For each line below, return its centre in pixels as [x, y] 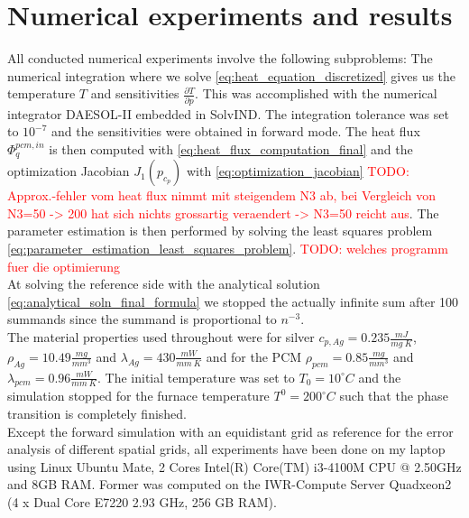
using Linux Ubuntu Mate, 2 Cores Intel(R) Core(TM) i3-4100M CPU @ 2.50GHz [234, 466]
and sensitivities [135, 93]
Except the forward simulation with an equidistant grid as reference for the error [230, 431]
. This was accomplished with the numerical [316, 93]
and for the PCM [254, 356]
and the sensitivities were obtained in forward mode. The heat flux [236, 131]
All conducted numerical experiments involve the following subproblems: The [220, 58]
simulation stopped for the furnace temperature [138, 396]
